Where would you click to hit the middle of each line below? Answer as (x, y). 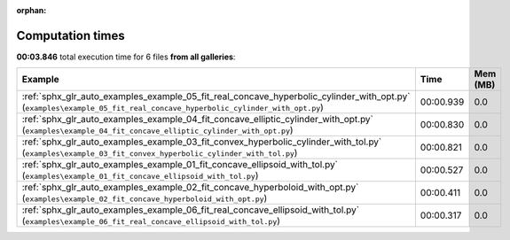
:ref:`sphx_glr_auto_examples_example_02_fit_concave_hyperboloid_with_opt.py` (190, 188)
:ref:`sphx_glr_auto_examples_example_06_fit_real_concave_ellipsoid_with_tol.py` (190, 210)
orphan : (31, 10)
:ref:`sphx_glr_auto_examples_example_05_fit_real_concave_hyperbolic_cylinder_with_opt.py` (216, 97)
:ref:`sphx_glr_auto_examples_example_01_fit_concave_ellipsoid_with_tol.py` (180, 165)
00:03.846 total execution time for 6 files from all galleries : (126, 57)
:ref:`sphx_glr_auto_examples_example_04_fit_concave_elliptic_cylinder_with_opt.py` (198, 120)
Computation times (71, 35)
